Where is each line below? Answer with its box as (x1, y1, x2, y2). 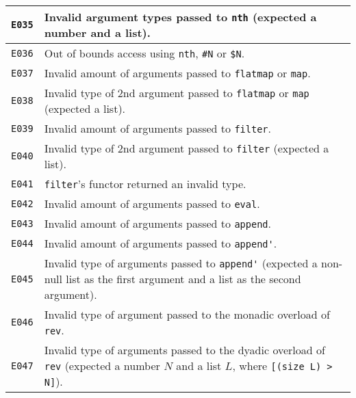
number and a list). (44, 25, 151, 40)
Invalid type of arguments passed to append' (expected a (44, 255, 318, 271)
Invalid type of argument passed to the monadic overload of (44, 306, 330, 322)
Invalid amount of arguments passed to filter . (44, 120, 271, 136)
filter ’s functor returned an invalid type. (44, 176, 246, 191)
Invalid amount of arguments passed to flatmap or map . (44, 65, 311, 81)
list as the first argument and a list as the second (66, 271, 301, 287)
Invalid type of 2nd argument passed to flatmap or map (44, 85, 309, 101)
